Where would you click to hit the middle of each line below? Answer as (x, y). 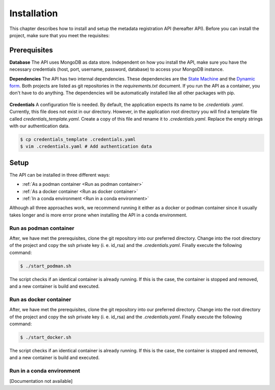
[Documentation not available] (41, 381)
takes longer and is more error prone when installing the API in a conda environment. (99, 215)
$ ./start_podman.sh (46, 266)
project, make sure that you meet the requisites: (60, 35)
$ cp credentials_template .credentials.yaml (78, 139)
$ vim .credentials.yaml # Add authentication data (86, 147)
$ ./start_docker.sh (46, 337)
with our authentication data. (39, 126)
